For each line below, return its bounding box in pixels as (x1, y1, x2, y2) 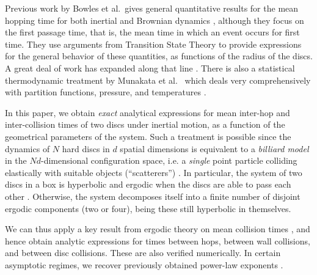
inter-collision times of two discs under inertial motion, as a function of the (5, 118, 285, 131)
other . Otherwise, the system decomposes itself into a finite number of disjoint (5, 189, 301, 202)
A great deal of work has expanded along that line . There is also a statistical (5, 61, 295, 74)
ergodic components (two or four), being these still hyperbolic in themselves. (5, 202, 291, 215)
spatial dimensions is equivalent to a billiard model (120, 142, 309, 155)
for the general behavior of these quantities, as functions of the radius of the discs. (5, 50, 313, 62)
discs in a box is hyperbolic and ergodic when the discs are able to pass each (5, 178, 291, 191)
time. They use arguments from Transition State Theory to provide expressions (5, 37, 302, 50)
